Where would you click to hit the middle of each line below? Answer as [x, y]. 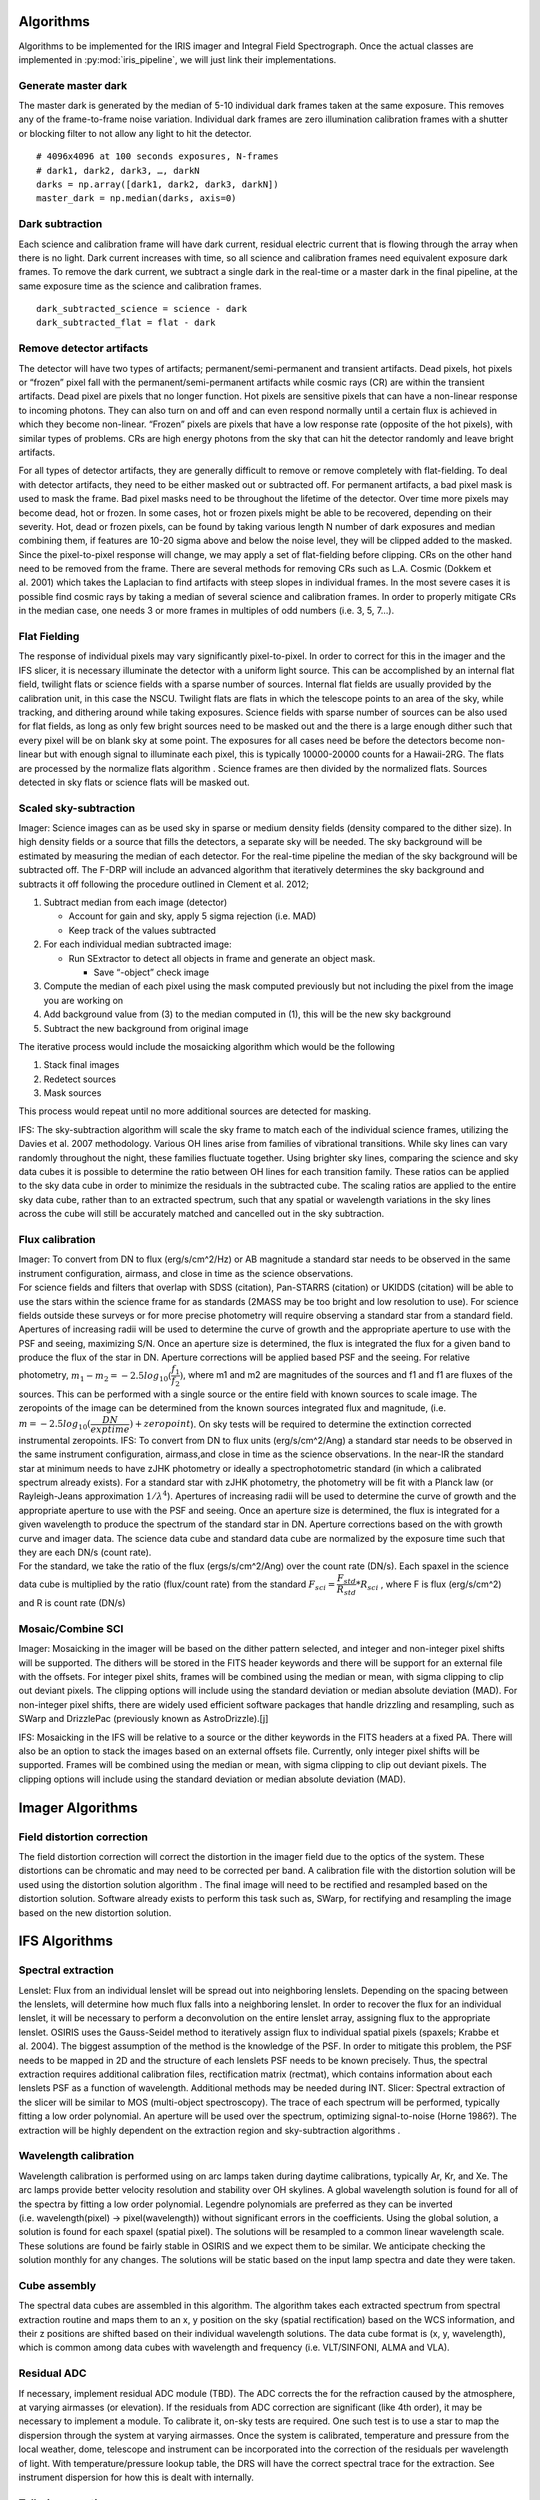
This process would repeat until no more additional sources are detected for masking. [195, 1111]
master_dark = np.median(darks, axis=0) [136, 198]
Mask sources [72, 1093]
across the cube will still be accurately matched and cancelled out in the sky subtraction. [201, 1214]
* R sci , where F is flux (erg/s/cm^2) [428, 1585]
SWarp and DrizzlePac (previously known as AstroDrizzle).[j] [143, 1719]
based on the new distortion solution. [95, 1912]
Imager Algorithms [78, 1807]
